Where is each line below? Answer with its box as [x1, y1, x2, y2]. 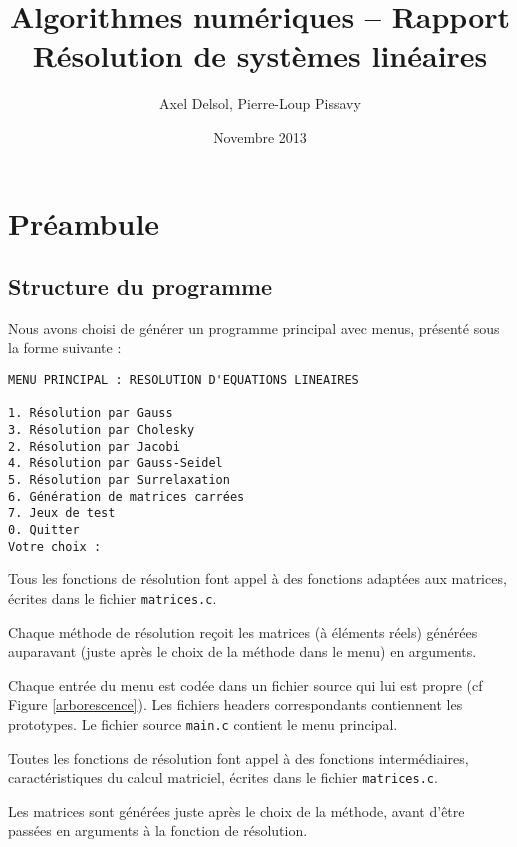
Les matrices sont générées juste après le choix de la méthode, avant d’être [8, 800, 465, 821]
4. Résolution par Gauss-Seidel [8, 456, 223, 471]
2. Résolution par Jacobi [8, 439, 180, 454]
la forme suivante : [8, 337, 122, 358]
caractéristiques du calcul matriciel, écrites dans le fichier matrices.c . [8, 767, 438, 788]
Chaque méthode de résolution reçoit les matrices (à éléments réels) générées [8, 621, 478, 642]
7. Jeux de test [8, 506, 116, 521]
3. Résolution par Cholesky [8, 423, 195, 438]
